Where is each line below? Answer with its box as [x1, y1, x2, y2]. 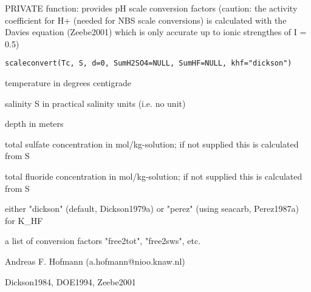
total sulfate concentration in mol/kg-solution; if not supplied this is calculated [5, 137, 299, 150]
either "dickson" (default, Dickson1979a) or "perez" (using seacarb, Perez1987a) [5, 202, 299, 215]
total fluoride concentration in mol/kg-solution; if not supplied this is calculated [5, 170, 302, 182]
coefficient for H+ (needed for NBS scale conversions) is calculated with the [5, 13, 287, 26]
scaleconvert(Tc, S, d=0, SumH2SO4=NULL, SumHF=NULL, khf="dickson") [5, 59, 292, 68]
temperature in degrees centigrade [5, 76, 131, 89]
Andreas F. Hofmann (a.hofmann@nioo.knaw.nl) [5, 254, 185, 267]
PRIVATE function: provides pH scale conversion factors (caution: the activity [5, 2, 298, 14]
